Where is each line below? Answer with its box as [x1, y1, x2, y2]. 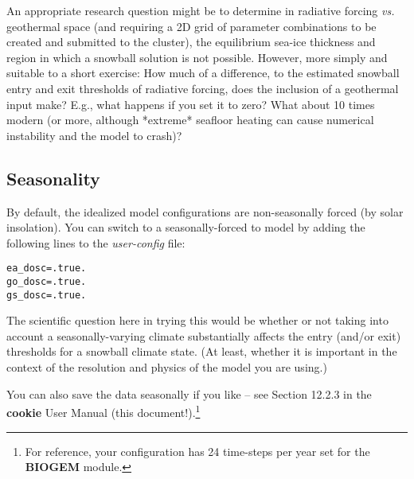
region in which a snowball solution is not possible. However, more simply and [6, 49, 388, 65]
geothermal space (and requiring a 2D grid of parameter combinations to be [6, 18, 377, 34]
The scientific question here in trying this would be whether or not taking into [6, 312, 389, 329]
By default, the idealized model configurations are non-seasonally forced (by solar [6, 203, 404, 220]
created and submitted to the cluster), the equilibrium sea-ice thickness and [6, 33, 376, 50]
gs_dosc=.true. [6, 289, 87, 301]
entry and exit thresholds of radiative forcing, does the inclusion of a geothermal [6, 80, 399, 96]
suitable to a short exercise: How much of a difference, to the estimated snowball [6, 64, 400, 81]
